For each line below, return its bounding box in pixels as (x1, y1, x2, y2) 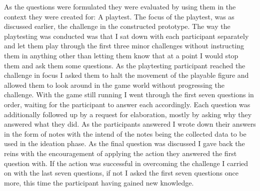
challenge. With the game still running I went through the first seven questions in (4, 89, 254, 100)
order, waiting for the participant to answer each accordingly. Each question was (4, 99, 250, 109)
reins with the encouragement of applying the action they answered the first (4, 148, 237, 158)
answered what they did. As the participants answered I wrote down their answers (4, 119, 256, 129)
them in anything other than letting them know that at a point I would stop (4, 50, 238, 60)
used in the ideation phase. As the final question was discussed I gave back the (4, 138, 245, 149)
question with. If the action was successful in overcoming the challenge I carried (4, 158, 248, 168)
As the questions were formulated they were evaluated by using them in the (4, 1, 236, 11)
